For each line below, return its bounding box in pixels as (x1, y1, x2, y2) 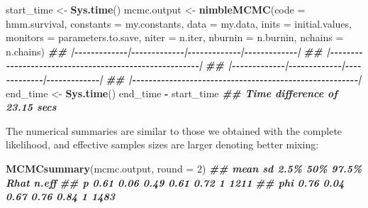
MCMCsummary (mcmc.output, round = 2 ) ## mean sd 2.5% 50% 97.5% (6, 160, 362, 175)
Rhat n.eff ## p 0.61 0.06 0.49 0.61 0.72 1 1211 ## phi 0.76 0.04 (6, 175, 345, 190)
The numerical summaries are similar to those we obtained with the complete (6, 123, 342, 138)
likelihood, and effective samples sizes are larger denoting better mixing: (6, 137, 319, 152)
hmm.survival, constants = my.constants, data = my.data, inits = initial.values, (6, 16, 352, 31)
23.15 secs (6, 99, 57, 114)
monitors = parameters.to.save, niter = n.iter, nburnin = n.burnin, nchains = (6, 30, 344, 45)
